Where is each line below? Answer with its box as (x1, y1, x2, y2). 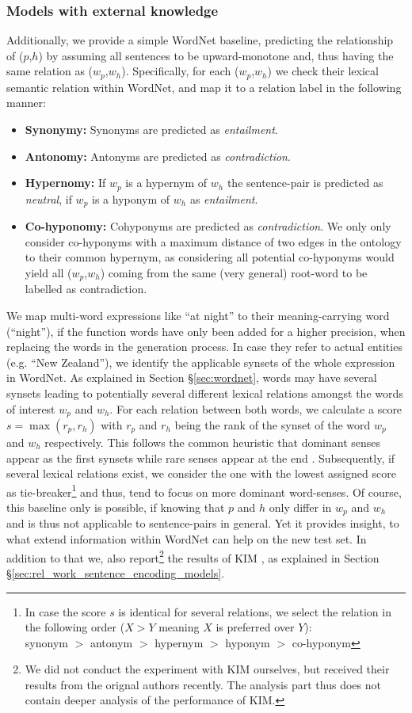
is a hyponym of (92, 190, 170, 207)
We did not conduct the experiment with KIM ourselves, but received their (25, 661, 390, 677)
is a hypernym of (125, 174, 208, 191)
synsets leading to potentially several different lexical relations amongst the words (6, 384, 403, 401)
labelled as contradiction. (25, 280, 147, 297)
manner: (6, 94, 46, 111)
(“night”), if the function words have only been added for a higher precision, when (6, 322, 406, 339)
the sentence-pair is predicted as (227, 174, 383, 191)
